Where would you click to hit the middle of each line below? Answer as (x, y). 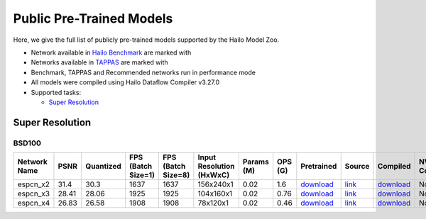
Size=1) (142, 175)
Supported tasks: (56, 92)
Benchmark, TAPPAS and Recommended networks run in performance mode (143, 72)
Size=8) (176, 175)
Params (256, 162)
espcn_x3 (33, 193)
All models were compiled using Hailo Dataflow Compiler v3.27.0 (125, 82)
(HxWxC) (214, 175)
